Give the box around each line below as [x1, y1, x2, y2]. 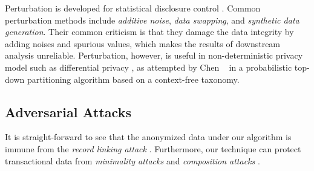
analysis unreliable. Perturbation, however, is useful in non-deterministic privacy [5, 49, 303, 62]
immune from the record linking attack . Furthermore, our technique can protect [5, 142, 301, 155]
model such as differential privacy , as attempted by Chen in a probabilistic [5, 60, 292, 73]
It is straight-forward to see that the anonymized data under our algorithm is [5, 131, 292, 143]
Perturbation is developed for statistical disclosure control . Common [5, 2, 261, 14]
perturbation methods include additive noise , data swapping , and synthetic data [5, 13, 299, 26]
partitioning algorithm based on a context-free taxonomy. [27, 73, 240, 85]
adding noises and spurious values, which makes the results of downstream [5, 37, 281, 50]
